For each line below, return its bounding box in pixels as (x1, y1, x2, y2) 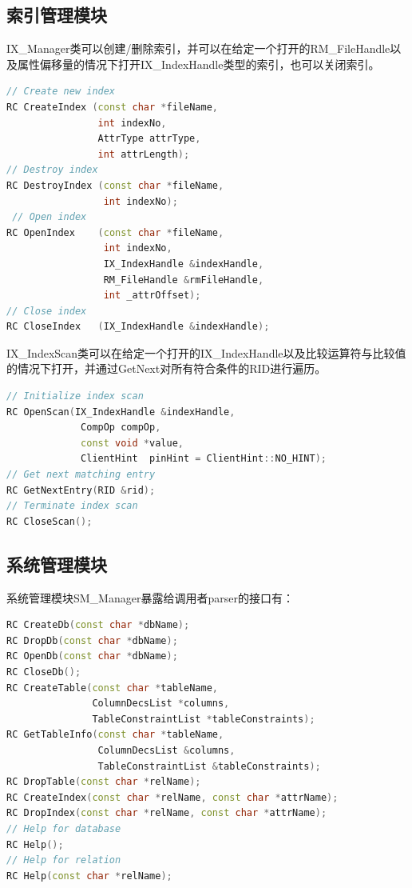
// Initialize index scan (6, 390, 144, 402)
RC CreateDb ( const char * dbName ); (6, 619, 190, 631)
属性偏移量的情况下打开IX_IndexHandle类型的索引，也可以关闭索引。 (17, 55, 380, 72)
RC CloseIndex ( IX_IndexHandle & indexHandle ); (6, 321, 270, 333)
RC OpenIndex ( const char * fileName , (6, 226, 224, 238)
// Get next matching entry (6, 469, 156, 481)
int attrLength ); (97, 148, 190, 160)
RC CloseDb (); (6, 666, 81, 678)
